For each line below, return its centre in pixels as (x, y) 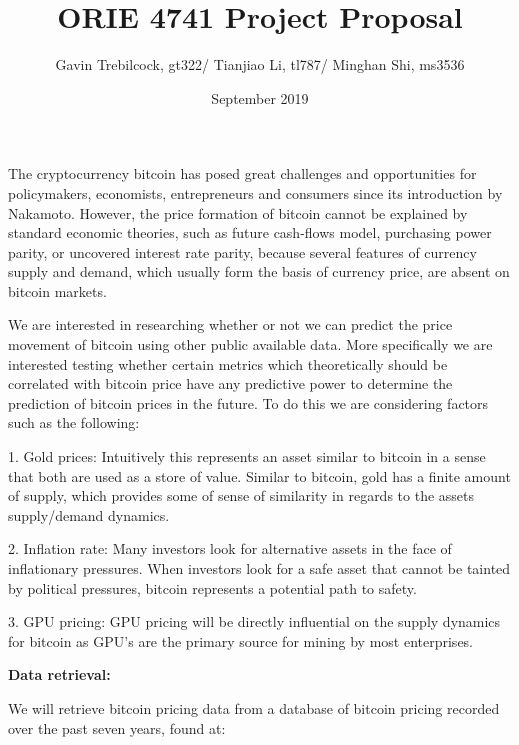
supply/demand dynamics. (89, 514)
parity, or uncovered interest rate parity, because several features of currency (242, 251)
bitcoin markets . (57, 290)
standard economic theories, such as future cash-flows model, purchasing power (250, 232)
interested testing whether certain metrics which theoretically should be (228, 363)
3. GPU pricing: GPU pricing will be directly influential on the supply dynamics (254, 621)
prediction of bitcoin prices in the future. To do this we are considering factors (248, 402)
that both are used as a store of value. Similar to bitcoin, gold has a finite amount (259, 475)
